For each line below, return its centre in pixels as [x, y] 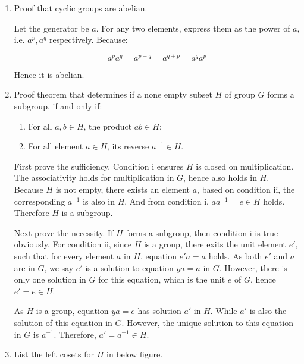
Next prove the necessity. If [64, 232]
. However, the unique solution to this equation [207, 322]
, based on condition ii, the [246, 189]
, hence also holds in [220, 178]
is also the [268, 311]
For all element [56, 146]
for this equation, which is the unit [162, 279]
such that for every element [64, 255]
